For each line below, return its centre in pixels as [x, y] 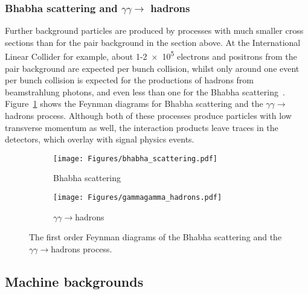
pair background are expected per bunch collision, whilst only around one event [152, 68]
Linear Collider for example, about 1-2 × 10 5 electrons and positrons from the [151, 56]
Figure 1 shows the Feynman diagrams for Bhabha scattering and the [134, 104]
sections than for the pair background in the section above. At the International [153, 42]
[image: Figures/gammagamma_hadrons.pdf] [138, 198]
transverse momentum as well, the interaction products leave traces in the [142, 127]
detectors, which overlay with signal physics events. [100, 139]
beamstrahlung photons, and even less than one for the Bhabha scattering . [145, 91]
